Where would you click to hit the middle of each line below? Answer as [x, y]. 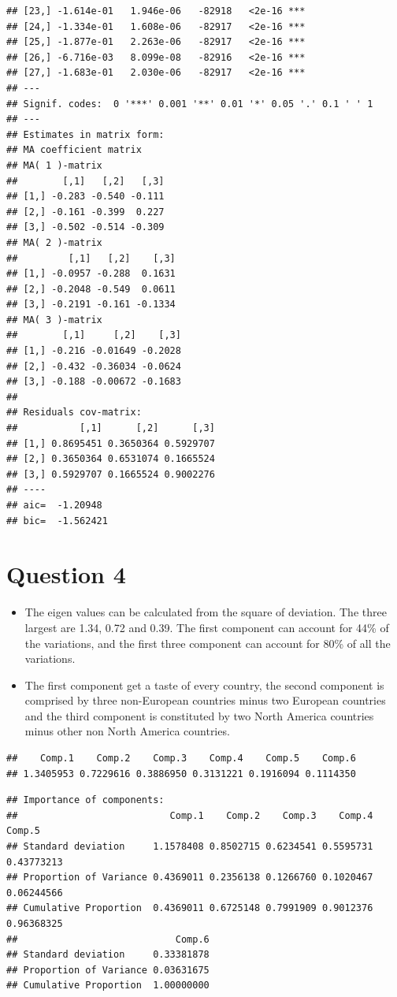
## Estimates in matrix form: [85, 134]
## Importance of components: [85, 800]
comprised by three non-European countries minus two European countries [205, 700]
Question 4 [66, 574]
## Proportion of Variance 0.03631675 [108, 970]
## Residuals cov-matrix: [74, 413]
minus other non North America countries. [127, 731]
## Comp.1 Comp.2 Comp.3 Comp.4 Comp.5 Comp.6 [181, 759]
